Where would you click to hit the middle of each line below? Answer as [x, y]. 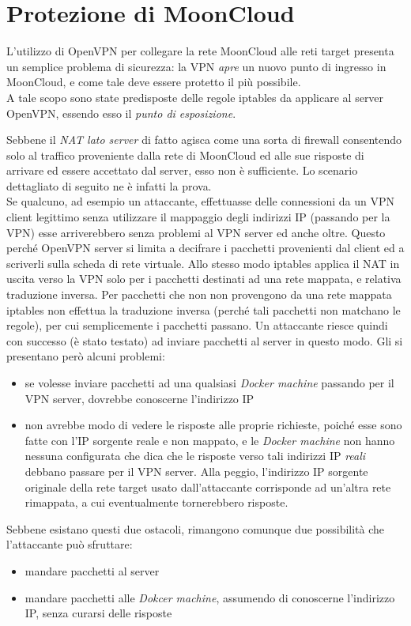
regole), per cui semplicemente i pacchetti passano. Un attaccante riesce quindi [197, 325]
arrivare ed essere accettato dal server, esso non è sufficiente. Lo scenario [182, 170]
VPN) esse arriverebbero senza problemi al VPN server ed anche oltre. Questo [196, 232]
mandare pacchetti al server [92, 570]
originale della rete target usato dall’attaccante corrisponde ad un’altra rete [208, 486]
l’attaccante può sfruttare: [70, 544]
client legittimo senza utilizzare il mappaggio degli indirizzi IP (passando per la [198, 217]
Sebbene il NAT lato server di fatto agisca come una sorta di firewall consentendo [204, 140]
